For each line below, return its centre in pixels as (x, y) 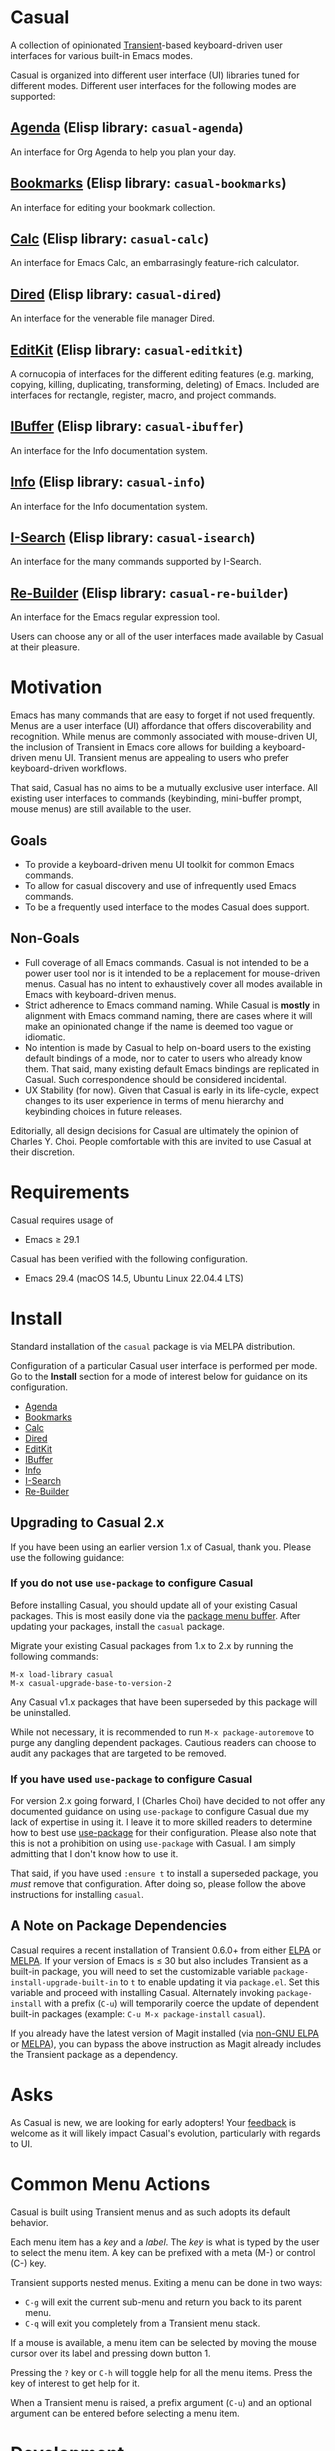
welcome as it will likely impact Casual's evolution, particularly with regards (165, 2133)
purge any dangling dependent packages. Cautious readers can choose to (163, 1742)
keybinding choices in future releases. (103, 1111)
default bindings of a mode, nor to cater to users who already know (163, 1058)
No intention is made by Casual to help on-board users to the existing (168, 1047)
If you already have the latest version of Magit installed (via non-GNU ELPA (165, 2033)
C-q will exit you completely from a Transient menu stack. (142, 2323)
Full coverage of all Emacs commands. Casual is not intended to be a (167, 962)
